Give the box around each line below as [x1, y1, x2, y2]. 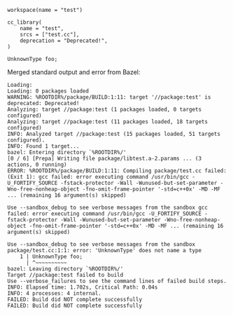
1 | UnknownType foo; [20, 253, 83, 260]
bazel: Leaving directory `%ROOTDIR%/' [7, 266, 124, 273]
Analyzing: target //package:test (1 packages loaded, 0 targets [7, 106, 202, 113]
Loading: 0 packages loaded [7, 88, 90, 95]
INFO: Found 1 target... [7, 143, 80, 150]
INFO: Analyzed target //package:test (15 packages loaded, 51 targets [7, 130, 220, 137]
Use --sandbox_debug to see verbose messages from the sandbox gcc [7, 204, 209, 211]
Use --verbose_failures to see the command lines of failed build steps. [7, 277, 227, 284]
